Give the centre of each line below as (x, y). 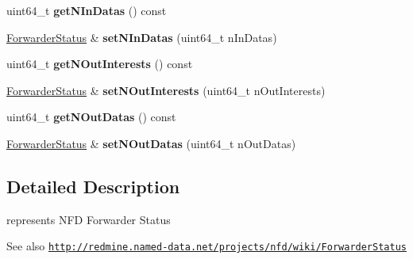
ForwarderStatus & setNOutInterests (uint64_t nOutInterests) (166, 90)
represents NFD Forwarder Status (89, 219)
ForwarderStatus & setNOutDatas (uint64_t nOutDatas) (151, 143)
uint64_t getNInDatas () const (87, 10)
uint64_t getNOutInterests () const (100, 64)
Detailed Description (93, 186)
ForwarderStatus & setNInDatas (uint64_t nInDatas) (142, 37)
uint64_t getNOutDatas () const (91, 117)
